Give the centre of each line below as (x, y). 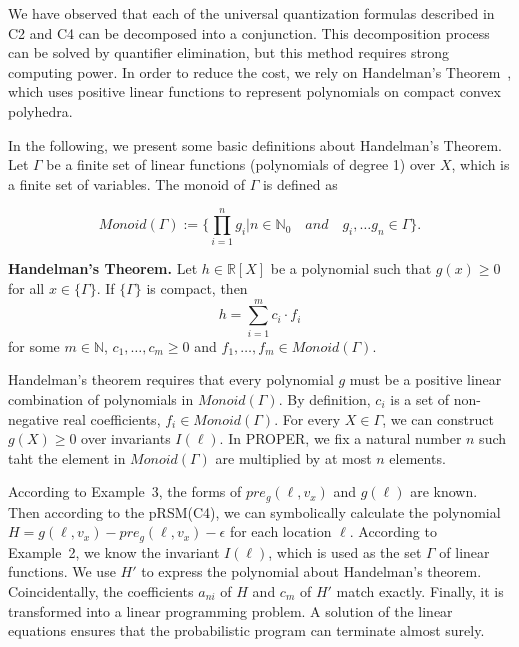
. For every (307, 418)
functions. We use (62, 571)
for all (26, 288)
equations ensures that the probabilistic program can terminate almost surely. (246, 630)
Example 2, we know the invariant (114, 551)
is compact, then (197, 288)
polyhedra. (40, 110)
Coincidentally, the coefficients (101, 591)
